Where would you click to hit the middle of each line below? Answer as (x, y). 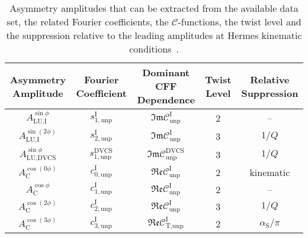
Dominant (166, 72)
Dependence (166, 100)
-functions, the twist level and (240, 22)
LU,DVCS (41, 158)
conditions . (154, 49)
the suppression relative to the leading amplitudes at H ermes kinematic (154, 35)
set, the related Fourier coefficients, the (88, 22)
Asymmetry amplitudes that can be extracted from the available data (154, 8)
